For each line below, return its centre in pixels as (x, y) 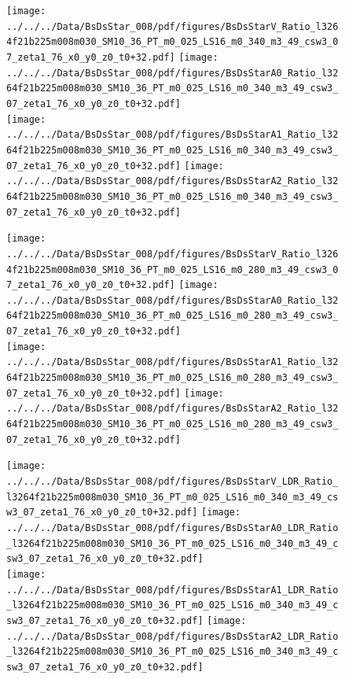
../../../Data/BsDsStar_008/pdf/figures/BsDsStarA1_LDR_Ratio (172, 590)
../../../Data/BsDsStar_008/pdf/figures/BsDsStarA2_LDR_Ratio (172, 636)
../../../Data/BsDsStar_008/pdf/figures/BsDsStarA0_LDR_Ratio (172, 528)
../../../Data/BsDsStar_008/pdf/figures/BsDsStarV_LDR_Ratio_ (172, 482)
